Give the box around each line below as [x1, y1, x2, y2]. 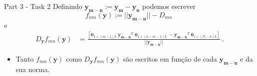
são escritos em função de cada [123, 53, 217, 64]
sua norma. [15, 64, 50, 74]
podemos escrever [142, 1, 196, 11]
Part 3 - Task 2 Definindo [4, 1, 82, 11]
